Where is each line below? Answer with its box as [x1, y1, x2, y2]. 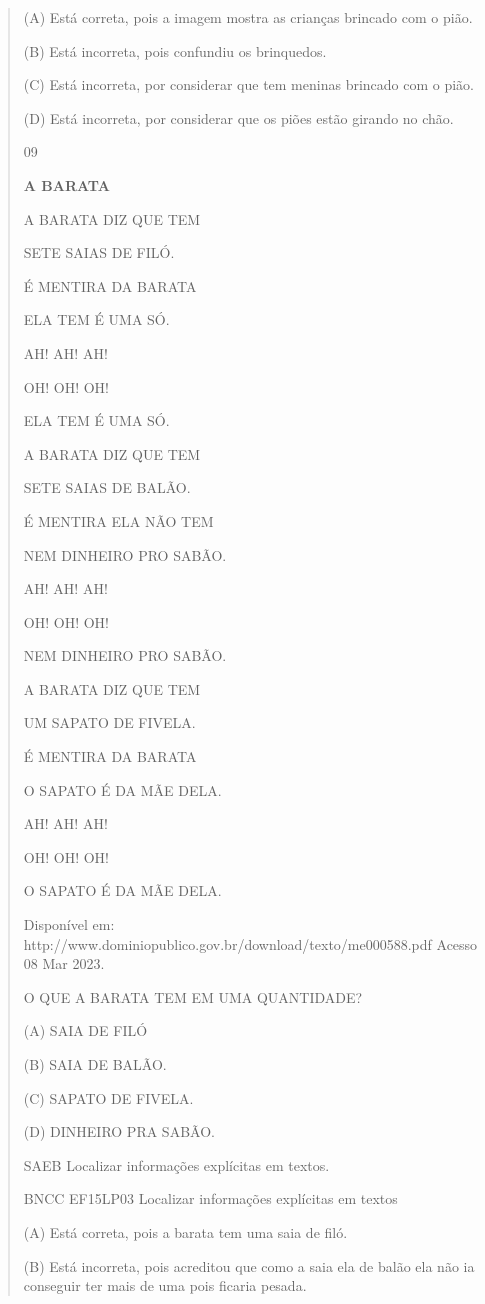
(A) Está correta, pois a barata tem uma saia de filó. [23, 1221, 348, 1242]
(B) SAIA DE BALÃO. [23, 1054, 167, 1074]
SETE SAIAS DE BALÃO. [23, 477, 191, 498]
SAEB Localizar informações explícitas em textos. [23, 1154, 330, 1175]
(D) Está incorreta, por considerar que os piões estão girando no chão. [23, 107, 454, 128]
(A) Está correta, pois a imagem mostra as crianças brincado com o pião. [23, 7, 473, 27]
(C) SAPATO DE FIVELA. [23, 1087, 194, 1108]
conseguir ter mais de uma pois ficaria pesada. [23, 1275, 307, 1296]
